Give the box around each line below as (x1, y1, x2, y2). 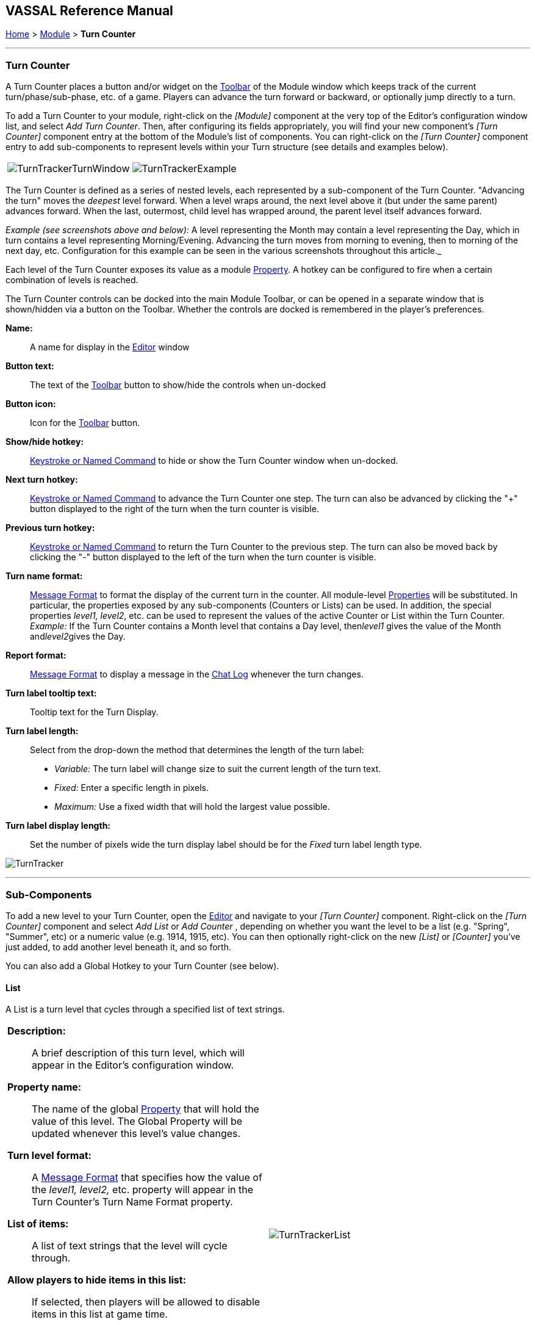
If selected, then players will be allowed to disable (32, 1296, 260, 1309)
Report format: (5, 650, 66, 661)
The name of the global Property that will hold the (32, 1103, 259, 1116)
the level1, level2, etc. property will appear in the (32, 1183, 253, 1196)
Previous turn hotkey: (5, 522, 95, 533)
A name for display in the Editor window (30, 342, 190, 353)
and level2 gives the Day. (30, 631, 126, 642)
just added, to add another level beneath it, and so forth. (5, 941, 231, 952)
